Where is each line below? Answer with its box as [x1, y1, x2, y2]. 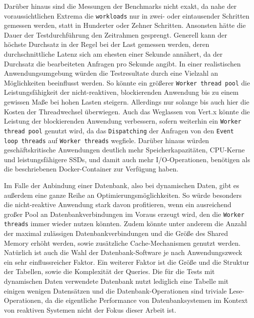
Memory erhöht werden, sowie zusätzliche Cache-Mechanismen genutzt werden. [4, 237, 241, 248]
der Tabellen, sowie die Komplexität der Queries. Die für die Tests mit [4, 266, 215, 276]
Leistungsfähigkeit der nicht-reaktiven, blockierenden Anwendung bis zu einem [4, 87, 239, 97]
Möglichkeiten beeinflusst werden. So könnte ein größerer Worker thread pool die [4, 77, 250, 87]
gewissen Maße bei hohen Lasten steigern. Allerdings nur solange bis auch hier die [4, 97, 250, 107]
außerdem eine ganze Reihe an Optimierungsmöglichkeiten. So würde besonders [4, 190, 242, 200]
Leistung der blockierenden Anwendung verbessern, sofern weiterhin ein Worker [4, 116, 241, 126]
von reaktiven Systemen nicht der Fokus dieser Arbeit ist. [4, 304, 176, 315]
